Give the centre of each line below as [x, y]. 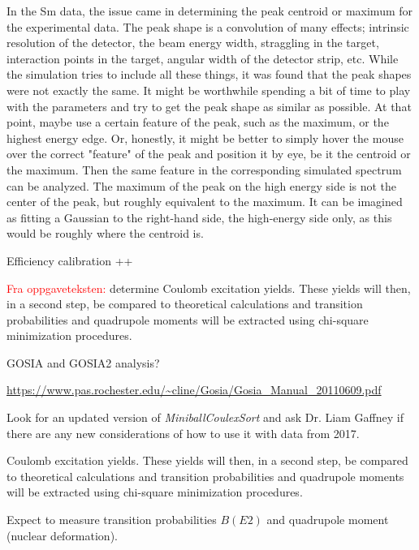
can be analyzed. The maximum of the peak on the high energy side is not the [202, 185]
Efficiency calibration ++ [70, 260]
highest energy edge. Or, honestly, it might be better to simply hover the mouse [205, 137]
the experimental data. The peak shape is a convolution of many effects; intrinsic [208, 26]
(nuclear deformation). [62, 535]
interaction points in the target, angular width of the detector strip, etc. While [203, 58]
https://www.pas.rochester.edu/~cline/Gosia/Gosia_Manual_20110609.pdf [194, 390]
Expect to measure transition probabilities [112, 520]
